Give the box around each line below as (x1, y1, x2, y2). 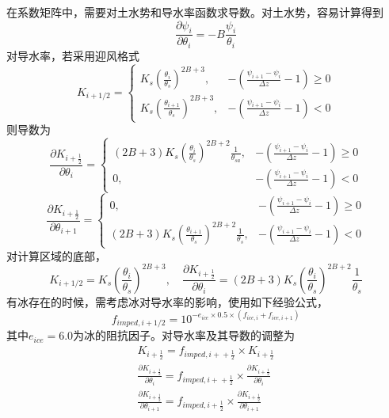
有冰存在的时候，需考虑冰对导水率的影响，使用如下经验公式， (6, 293, 328, 310)
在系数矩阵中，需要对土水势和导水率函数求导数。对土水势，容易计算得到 (6, 4, 383, 20)
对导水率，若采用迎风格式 (6, 47, 139, 63)
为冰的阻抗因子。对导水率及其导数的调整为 (73, 327, 296, 344)
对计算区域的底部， (6, 247, 106, 264)
